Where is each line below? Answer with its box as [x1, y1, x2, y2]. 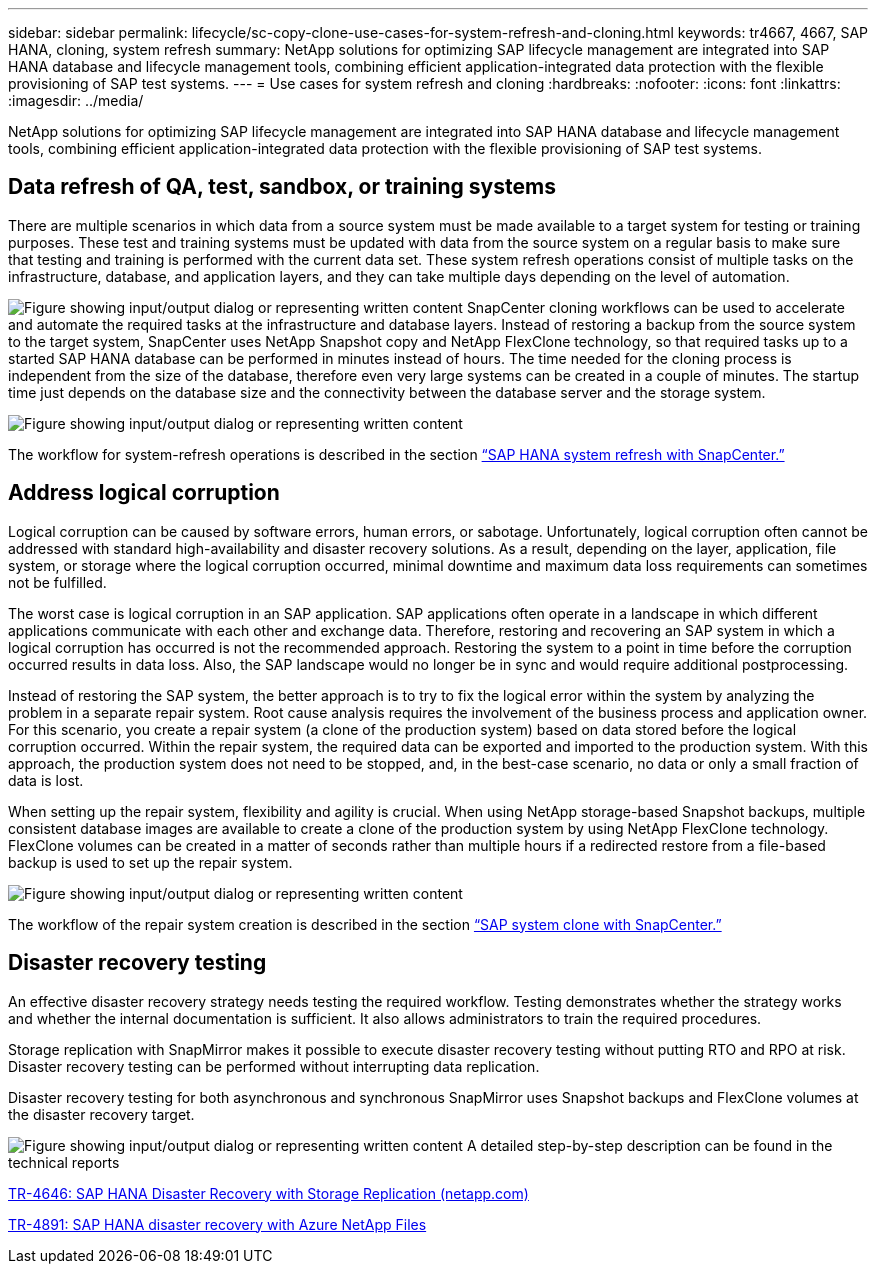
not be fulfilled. [8, 573, 107, 591]
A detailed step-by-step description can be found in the [466, 1136, 833, 1154]
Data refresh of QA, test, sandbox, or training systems [8, 174, 556, 200]
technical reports [8, 1153, 120, 1171]
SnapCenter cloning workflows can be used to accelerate [466, 298, 845, 316]
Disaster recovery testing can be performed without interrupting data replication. [8, 1057, 540, 1075]
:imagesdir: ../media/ [8, 92, 144, 109]
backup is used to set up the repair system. [8, 853, 293, 871]
